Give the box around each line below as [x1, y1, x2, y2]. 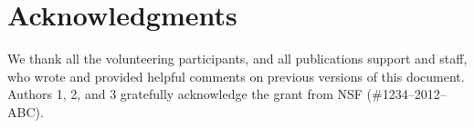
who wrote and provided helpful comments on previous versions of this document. [7, 66, 465, 85]
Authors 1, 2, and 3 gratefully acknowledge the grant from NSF [7, 84, 363, 103]
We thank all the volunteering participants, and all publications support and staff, [7, 49, 468, 68]
